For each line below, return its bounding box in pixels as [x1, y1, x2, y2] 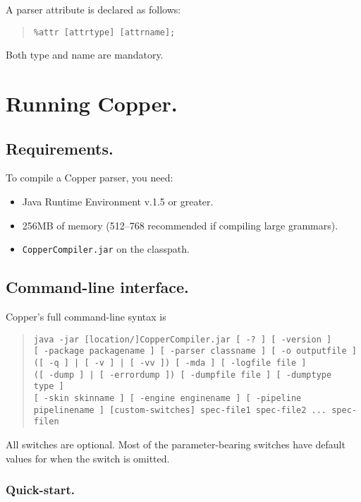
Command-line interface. [6, 276, 189, 298]
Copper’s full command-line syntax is [6, 309, 166, 324]
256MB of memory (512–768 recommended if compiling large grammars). [22, 217, 338, 232]
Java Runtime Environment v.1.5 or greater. [22, 194, 214, 209]
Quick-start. [6, 481, 75, 498]
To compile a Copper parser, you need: [6, 170, 173, 185]
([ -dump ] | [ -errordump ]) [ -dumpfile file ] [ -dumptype [33, 369, 332, 380]
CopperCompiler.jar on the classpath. [22, 241, 190, 256]
